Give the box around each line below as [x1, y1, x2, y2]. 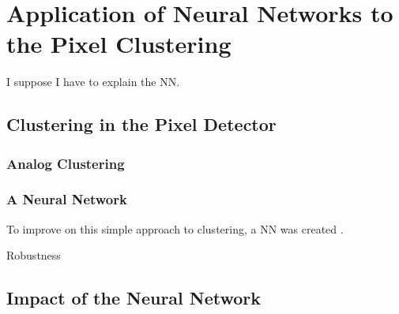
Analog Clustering [6, 153, 125, 173]
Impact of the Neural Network [6, 286, 262, 310]
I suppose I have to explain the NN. [6, 73, 180, 90]
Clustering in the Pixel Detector [6, 112, 277, 136]
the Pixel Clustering [6, 28, 231, 60]
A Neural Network [6, 189, 127, 209]
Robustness [6, 247, 61, 264]
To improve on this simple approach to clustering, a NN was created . [6, 220, 344, 237]
